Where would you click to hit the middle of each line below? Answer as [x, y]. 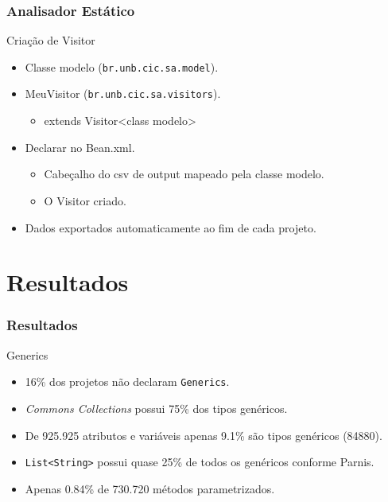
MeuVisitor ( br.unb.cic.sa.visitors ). [123, 93]
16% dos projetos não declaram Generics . [127, 381]
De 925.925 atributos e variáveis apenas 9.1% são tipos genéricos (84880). [204, 435]
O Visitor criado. [85, 200]
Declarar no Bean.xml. [80, 147]
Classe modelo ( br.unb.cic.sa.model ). [122, 66]
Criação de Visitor [51, 40]
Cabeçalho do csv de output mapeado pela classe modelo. [184, 174]
